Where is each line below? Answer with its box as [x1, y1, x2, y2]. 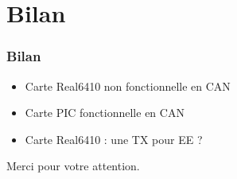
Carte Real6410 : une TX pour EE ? [25, 130, 203, 147]
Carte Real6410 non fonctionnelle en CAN [25, 77, 231, 94]
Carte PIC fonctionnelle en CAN [25, 104, 185, 121]
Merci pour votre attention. [6, 158, 140, 174]
